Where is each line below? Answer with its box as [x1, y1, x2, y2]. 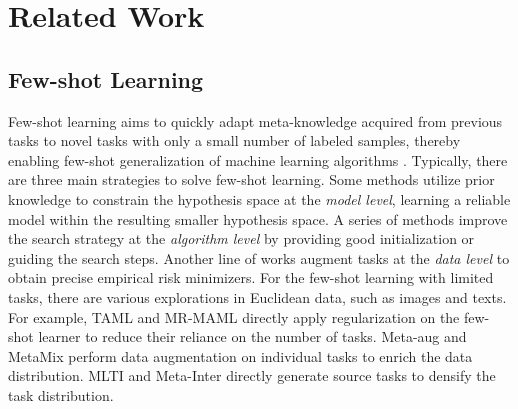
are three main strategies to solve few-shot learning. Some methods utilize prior [8, 169, 495, 190]
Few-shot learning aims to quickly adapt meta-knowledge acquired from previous [8, 110, 503, 131]
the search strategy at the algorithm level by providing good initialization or [8, 228, 475, 249]
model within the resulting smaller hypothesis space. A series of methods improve [8, 208, 508, 229]
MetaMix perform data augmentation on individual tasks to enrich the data [8, 345, 473, 366]
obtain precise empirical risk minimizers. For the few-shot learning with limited [8, 267, 494, 288]
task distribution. [8, 384, 114, 405]
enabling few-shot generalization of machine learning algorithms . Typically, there [8, 149, 508, 170]
